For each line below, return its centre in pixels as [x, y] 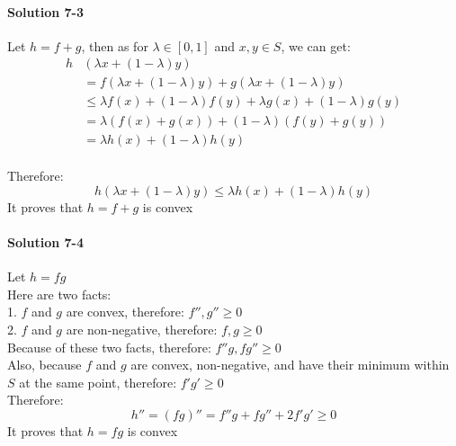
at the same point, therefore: [98, 382]
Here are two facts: [59, 294]
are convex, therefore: [125, 312]
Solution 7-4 [45, 241]
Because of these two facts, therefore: [109, 347]
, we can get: [316, 45]
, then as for [115, 45]
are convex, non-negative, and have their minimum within [290, 365]
